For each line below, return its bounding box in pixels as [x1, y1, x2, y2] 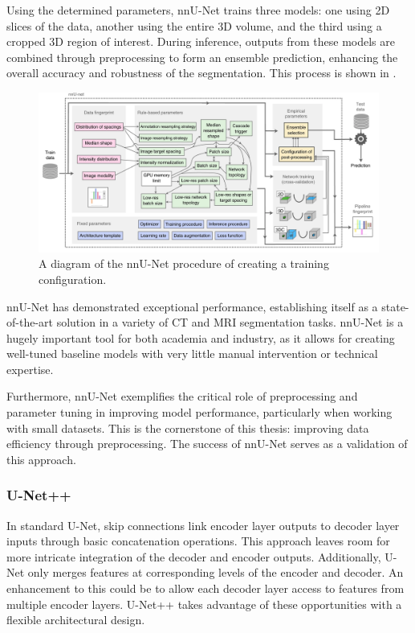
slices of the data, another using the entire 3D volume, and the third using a [6, 17, 382, 34]
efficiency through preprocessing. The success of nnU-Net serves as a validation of [6, 435, 408, 452]
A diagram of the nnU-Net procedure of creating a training [39, 255, 329, 272]
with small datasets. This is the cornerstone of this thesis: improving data [6, 419, 369, 436]
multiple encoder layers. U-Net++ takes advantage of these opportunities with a [6, 595, 402, 612]
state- [381, 298, 409, 314]
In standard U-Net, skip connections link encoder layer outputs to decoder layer [6, 516, 400, 533]
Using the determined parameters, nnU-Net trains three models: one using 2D [6, 2, 390, 18]
